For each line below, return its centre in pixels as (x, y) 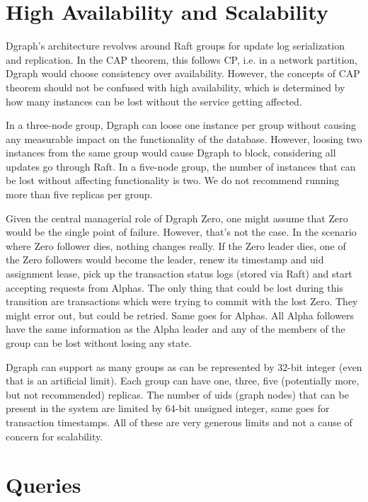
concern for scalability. (54, 436)
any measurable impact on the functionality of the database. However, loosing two (184, 138)
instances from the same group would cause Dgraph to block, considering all (171, 153)
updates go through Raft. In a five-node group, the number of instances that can (181, 166)
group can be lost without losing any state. (99, 343)
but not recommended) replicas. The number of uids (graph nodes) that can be (177, 394)
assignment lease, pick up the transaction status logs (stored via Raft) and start (179, 274)
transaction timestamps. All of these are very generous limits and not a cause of (179, 422)
